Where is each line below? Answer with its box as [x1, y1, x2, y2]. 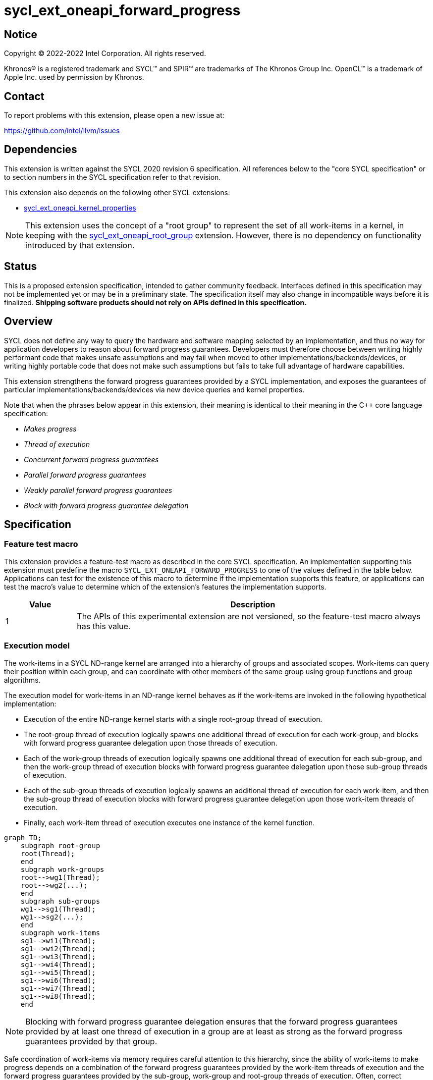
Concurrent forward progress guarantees [24, 455, 159, 464]
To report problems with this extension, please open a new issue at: [4, 111, 224, 120]
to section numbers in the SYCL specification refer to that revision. [4, 172, 221, 181]
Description [230, 599, 275, 609]
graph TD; [4, 833, 42, 842]
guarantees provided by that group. [25, 1036, 158, 1046]
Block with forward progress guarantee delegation [24, 501, 189, 510]
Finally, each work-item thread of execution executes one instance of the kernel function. [24, 818, 315, 827]
